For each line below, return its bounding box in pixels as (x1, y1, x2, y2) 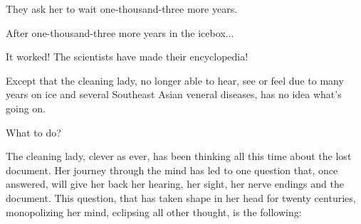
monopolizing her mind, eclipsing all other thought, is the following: (6, 204, 302, 219)
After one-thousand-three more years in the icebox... (6, 25, 234, 40)
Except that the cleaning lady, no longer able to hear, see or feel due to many (6, 73, 344, 87)
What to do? (6, 124, 61, 139)
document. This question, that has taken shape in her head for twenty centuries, (6, 190, 356, 205)
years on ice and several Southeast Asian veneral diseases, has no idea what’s (6, 87, 342, 102)
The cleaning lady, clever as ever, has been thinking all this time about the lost (6, 149, 352, 164)
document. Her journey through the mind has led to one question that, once (6, 162, 338, 177)
